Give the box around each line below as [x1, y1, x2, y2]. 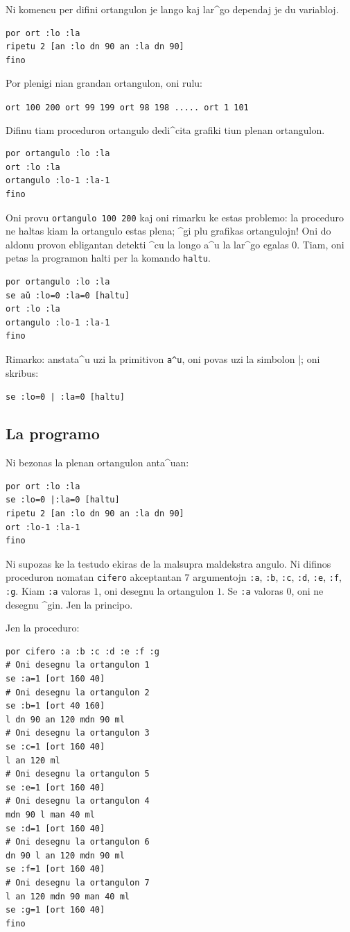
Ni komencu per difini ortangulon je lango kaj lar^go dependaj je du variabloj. [6, 2, 339, 16]
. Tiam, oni [297, 237, 344, 251]
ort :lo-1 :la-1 [6, 522, 80, 532]
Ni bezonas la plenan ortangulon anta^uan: [6, 455, 189, 470]
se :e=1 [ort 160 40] [6, 782, 105, 793]
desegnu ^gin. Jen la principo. [6, 597, 133, 611]
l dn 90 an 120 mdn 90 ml [6, 714, 125, 725]
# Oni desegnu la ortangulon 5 [6, 769, 150, 779]
